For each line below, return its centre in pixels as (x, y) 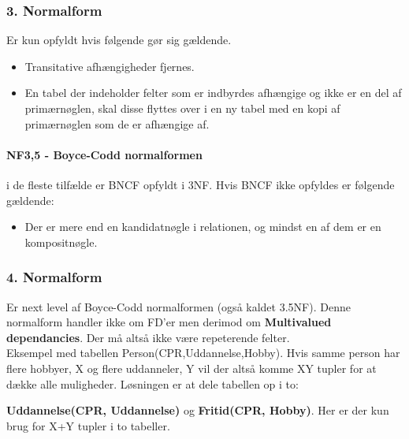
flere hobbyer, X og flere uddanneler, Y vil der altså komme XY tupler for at (191, 368)
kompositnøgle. (61, 242)
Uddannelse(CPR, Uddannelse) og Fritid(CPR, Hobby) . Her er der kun (198, 410)
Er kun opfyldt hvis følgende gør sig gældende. (119, 40)
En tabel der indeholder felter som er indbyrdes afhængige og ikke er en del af (213, 93)
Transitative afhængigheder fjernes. (110, 66)
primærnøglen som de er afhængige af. (117, 123)
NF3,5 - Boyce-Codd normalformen (104, 154)
